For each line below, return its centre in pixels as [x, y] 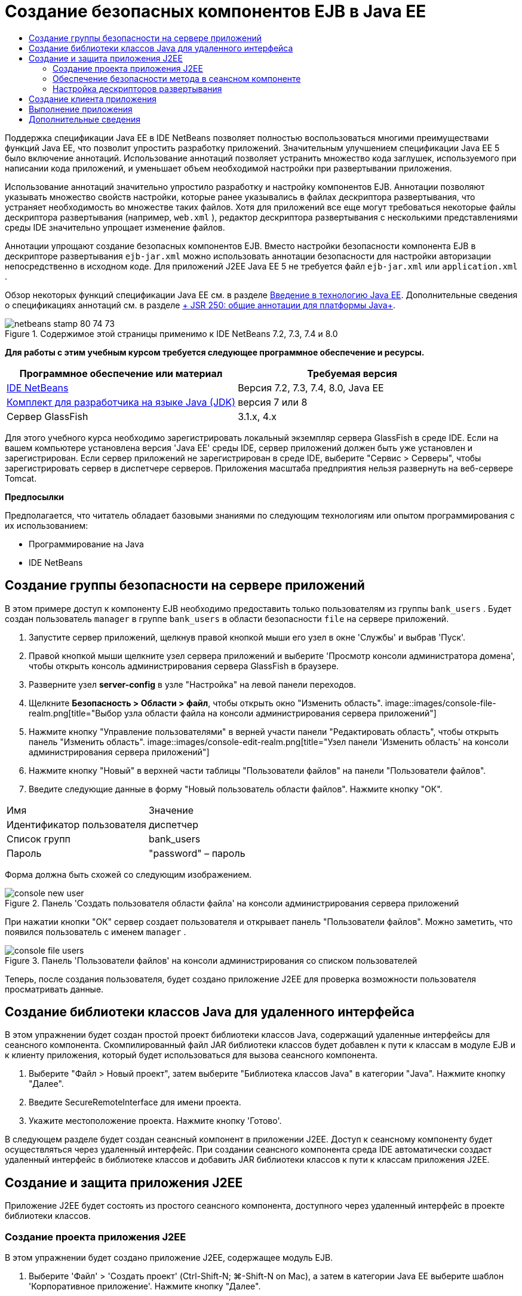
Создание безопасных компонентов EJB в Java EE [216, 11]
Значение [171, 810]
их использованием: [47, 525]
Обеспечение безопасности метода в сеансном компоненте [177, 78]
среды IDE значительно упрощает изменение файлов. [115, 227]
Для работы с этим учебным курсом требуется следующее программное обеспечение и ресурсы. [215, 352]
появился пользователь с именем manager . [96, 932]
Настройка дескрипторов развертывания [137, 88]
